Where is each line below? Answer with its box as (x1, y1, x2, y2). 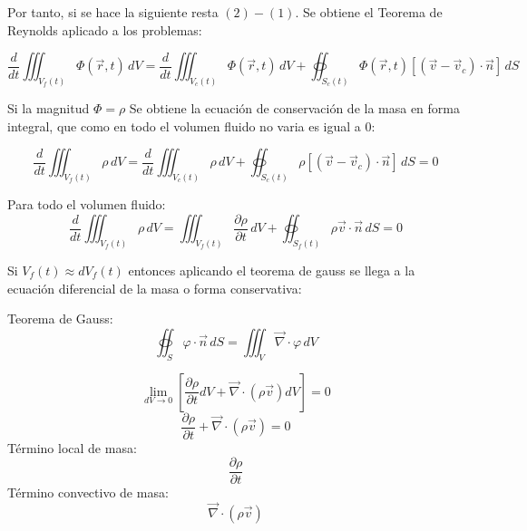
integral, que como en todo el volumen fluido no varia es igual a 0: (7, 116, 376, 135)
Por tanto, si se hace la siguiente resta (7, 3, 219, 21)
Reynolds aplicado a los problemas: (7, 20, 202, 39)
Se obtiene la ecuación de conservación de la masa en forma (129, 99, 460, 118)
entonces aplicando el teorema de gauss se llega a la (128, 261, 415, 280)
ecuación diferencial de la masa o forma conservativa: (7, 278, 302, 297)
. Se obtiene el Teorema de (295, 3, 443, 21)
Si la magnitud (7, 99, 90, 118)
